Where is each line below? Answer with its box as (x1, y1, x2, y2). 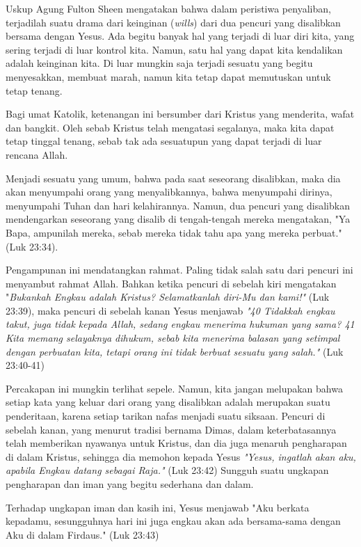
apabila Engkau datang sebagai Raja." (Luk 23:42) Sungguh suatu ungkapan (6, 463, 329, 477)
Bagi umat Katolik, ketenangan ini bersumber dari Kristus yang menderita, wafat (6, 106, 355, 121)
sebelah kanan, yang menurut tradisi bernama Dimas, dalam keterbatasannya (6, 422, 337, 436)
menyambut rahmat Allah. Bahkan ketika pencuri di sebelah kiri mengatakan (6, 276, 337, 290)
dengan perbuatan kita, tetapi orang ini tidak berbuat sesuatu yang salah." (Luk (6, 344, 344, 358)
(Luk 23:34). (6, 239, 58, 253)
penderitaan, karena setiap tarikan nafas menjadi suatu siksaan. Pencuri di (6, 409, 326, 423)
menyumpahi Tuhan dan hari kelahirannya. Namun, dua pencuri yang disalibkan (6, 198, 350, 212)
